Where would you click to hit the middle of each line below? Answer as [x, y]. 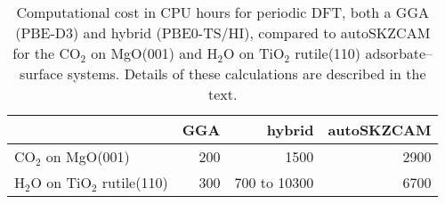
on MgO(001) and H [154, 53]
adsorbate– [399, 53]
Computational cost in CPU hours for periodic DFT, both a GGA [222, 12]
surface [41, 73]
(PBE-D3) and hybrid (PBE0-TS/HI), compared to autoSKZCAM [223, 33]
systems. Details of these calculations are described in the [247, 73]
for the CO [47, 53]
